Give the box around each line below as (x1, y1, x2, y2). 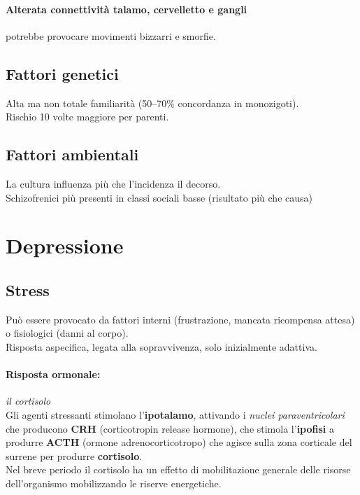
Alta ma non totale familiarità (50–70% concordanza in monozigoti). (6, 95, 299, 110)
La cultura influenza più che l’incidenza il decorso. (6, 176, 221, 190)
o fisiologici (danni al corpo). (6, 326, 129, 340)
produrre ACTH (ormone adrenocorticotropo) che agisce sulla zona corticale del (6, 435, 352, 449)
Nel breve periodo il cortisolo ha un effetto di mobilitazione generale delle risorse (6, 462, 351, 477)
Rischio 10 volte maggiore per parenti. (6, 109, 169, 124)
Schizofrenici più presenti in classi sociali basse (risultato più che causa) (6, 190, 312, 204)
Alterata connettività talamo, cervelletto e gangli (6, 1, 247, 16)
